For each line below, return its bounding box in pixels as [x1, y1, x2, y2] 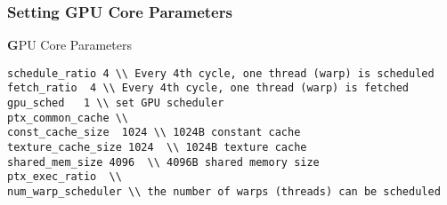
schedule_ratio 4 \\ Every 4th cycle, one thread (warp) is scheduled [7, 67, 435, 80]
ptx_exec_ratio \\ [7, 170, 122, 184]
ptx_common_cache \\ [7, 111, 129, 124]
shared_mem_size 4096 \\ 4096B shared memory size [7, 155, 320, 169]
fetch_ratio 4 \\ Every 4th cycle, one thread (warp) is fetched [7, 82, 410, 95]
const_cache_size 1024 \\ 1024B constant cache [7, 126, 301, 139]
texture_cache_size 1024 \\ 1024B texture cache [7, 141, 307, 154]
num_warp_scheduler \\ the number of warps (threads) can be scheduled [7, 185, 441, 199]
